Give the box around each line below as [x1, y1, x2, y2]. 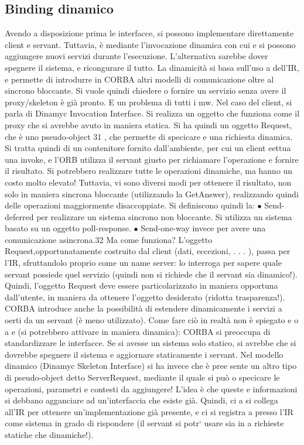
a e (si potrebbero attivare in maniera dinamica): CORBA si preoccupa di [5, 325, 271, 337]
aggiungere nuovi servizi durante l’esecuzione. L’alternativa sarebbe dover [5, 50, 268, 62]
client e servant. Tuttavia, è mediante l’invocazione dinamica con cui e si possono [5, 38, 296, 50]
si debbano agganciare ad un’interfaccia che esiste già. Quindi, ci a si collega [5, 394, 278, 406]
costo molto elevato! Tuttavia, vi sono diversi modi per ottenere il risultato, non [5, 176, 292, 188]
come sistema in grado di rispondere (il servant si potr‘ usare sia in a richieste [5, 417, 284, 429]
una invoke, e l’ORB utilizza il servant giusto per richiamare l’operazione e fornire [5, 153, 299, 165]
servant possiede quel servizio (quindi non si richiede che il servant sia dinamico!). [5, 268, 298, 280]
